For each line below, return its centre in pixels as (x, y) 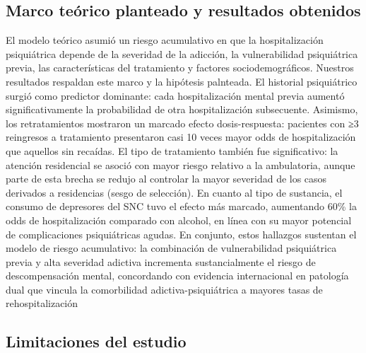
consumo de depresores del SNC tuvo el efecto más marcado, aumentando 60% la (181, 206)
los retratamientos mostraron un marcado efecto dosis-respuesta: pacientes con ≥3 (182, 123)
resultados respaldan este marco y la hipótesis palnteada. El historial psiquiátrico (182, 81)
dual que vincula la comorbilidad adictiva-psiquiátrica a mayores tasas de (164, 289)
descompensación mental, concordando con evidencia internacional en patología (177, 276)
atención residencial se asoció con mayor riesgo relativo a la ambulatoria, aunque (181, 164)
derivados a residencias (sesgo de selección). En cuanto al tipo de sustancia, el (174, 192)
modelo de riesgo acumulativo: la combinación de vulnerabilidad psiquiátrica (171, 248)
